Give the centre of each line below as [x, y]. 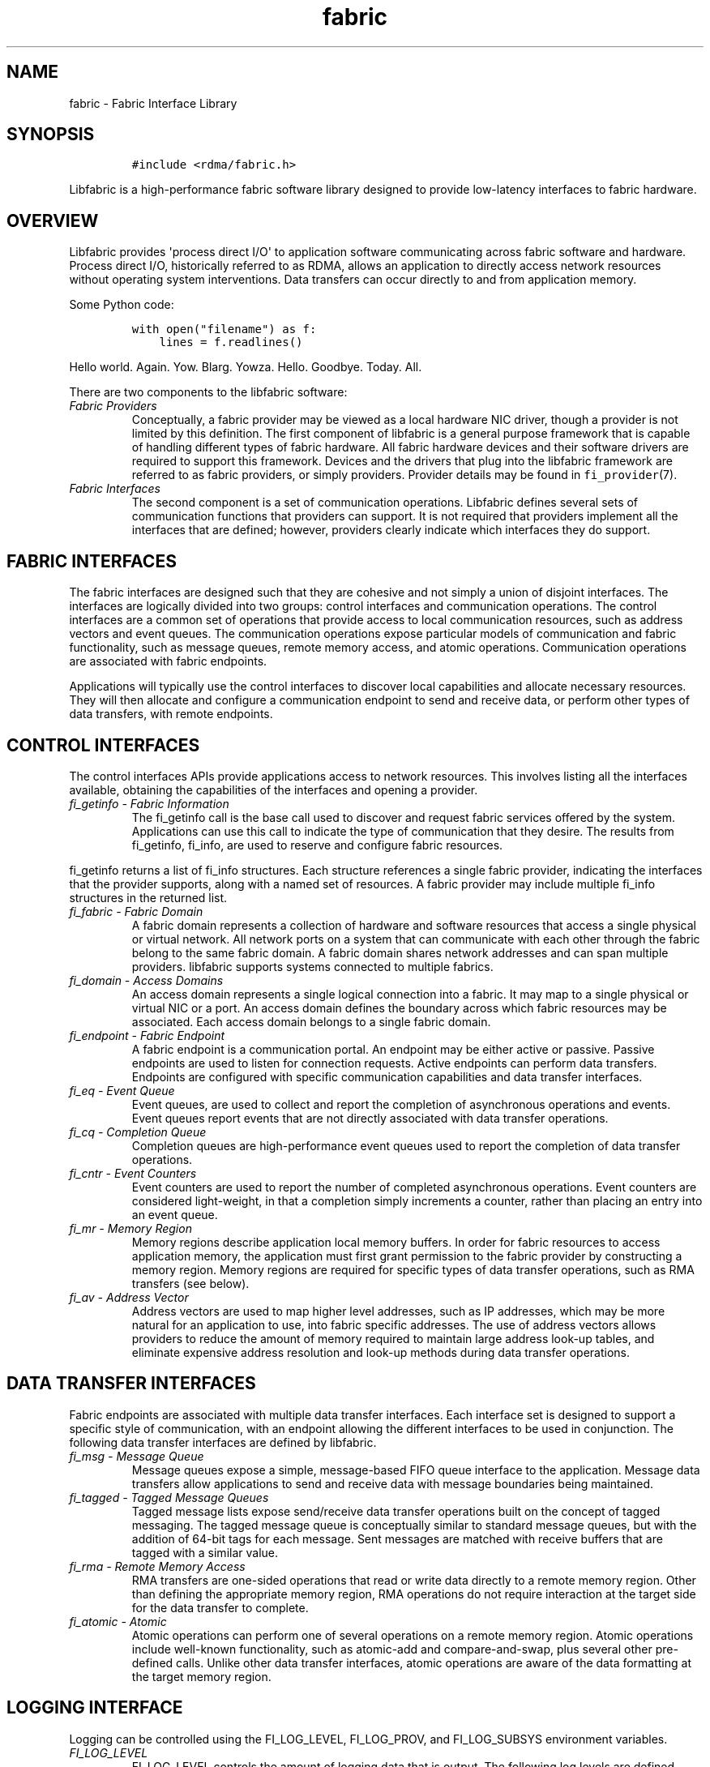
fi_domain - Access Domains [146, 980]
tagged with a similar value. [205, 1552]
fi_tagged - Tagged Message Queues [169, 1497]
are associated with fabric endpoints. [168, 661]
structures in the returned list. [148, 897]
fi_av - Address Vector [129, 1297]
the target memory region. [201, 1676]
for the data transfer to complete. [220, 1607]
